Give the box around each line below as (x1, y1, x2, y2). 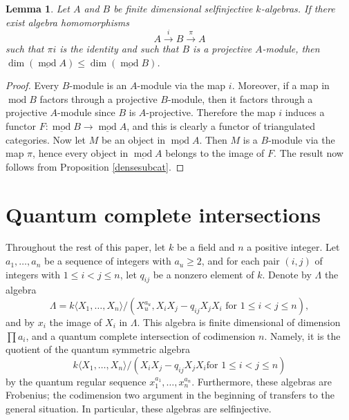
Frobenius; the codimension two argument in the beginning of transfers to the (6, 388, 334, 402)
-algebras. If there (261, 1, 335, 15)
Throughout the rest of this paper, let (6, 240, 166, 254)
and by (6, 315, 35, 330)
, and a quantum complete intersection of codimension (26, 328, 256, 343)
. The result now (274, 146, 343, 160)
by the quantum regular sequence (6, 374, 147, 388)
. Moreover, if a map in (232, 78, 330, 93)
